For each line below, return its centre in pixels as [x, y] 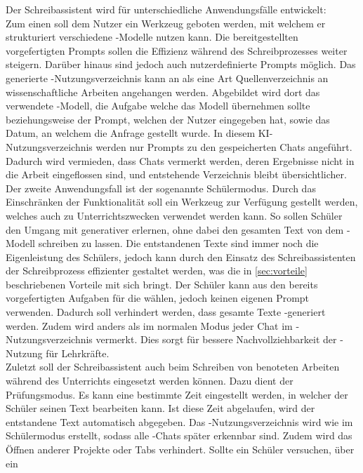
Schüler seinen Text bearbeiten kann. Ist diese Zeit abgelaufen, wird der [160, 408]
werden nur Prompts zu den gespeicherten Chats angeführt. [224, 146]
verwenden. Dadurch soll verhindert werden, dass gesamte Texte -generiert [166, 312]
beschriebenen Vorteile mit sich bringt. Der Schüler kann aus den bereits [162, 284]
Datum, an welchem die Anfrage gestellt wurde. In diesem [131, 133]
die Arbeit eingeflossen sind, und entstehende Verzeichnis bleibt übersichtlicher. [176, 174]
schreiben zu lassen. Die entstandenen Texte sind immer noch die [178, 243]
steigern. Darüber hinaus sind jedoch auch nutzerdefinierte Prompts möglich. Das [181, 64]
